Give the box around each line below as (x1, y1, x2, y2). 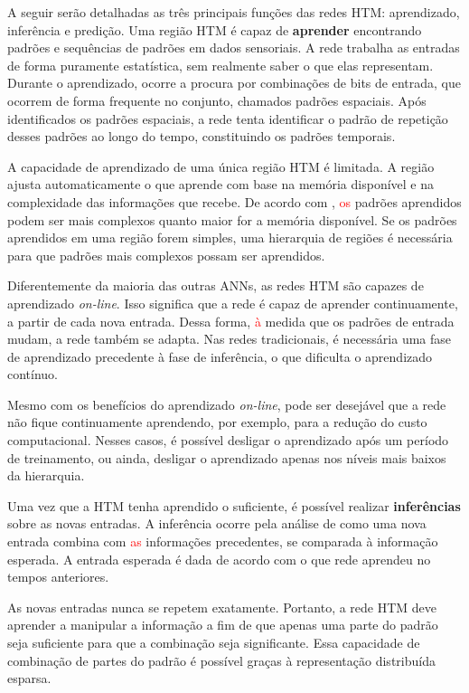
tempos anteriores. (7, 567, 109, 586)
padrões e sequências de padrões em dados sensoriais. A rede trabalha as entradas (7, 38, 460, 57)
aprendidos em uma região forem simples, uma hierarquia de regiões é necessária (7, 228, 453, 247)
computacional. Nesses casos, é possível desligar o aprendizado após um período (7, 431, 449, 450)
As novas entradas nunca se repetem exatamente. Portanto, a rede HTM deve (7, 597, 437, 616)
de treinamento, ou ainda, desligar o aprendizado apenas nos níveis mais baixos (7, 448, 446, 467)
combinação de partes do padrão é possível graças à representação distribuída (7, 650, 436, 669)
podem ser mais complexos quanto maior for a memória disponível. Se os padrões (7, 210, 457, 229)
